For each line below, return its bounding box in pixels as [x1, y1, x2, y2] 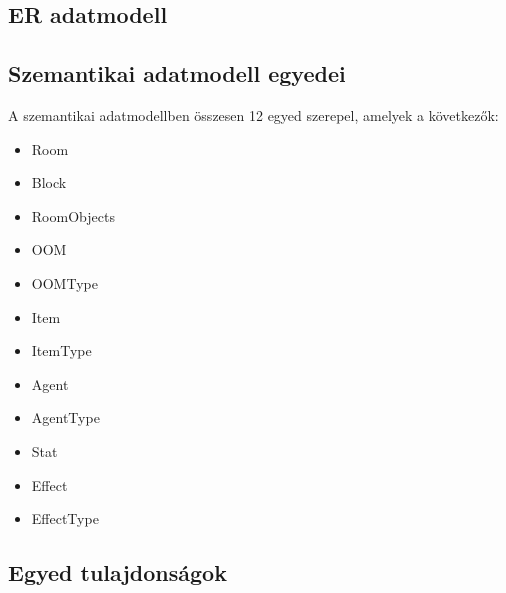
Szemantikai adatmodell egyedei [8, 58, 346, 89]
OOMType [31, 272, 98, 293]
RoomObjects [31, 205, 115, 226]
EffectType [31, 508, 99, 529]
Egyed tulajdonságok [8, 557, 227, 588]
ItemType [31, 340, 92, 361]
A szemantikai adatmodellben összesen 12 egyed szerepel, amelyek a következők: [8, 104, 499, 125]
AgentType [31, 407, 100, 428]
